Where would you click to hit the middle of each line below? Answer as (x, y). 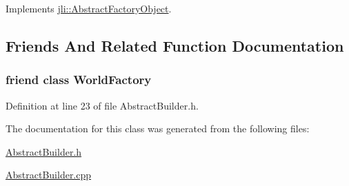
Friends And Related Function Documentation (175, 45)
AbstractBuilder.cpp (49, 175)
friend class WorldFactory (79, 80)
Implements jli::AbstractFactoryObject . (89, 8)
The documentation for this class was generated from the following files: (158, 128)
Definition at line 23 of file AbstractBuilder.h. (102, 105)
